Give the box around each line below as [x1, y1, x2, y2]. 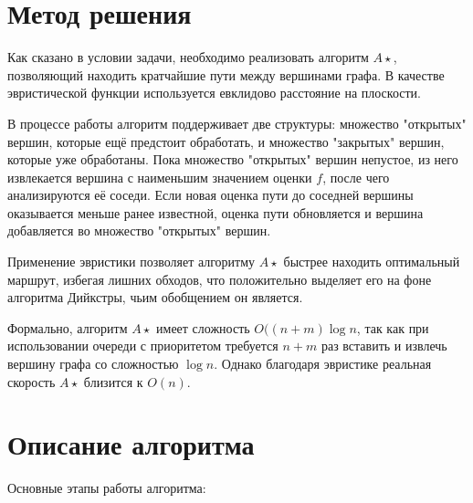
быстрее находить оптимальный [283, 252, 460, 271]
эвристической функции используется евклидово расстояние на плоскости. [7, 83, 421, 102]
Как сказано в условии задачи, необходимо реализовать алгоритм [7, 47, 369, 67]
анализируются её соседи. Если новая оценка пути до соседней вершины [7, 185, 414, 204]
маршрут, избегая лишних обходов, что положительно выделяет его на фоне [7, 269, 432, 288]
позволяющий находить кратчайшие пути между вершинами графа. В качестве [7, 65, 445, 84]
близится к [83, 372, 143, 391]
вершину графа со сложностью [7, 354, 179, 373]
